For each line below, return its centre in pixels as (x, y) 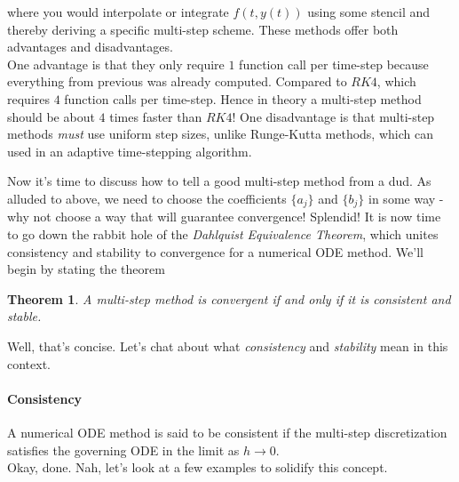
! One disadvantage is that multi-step (333, 116)
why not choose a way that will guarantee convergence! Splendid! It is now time (224, 217)
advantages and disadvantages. (90, 47)
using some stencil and (369, 12)
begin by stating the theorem (86, 269)
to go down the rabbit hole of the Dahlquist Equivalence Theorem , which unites (223, 233)
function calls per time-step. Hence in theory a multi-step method (243, 98)
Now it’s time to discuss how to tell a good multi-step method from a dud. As (219, 181)
